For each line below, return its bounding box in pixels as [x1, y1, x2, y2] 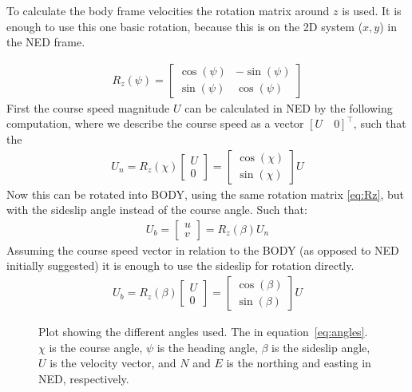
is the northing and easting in [226, 354, 371, 371]
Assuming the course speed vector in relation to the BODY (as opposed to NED [6, 241, 399, 258]
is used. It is [342, 2, 402, 18]
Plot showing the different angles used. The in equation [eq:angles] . [38, 323, 368, 340]
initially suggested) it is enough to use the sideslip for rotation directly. [6, 257, 355, 274]
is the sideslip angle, [271, 339, 370, 355]
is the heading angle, [156, 339, 258, 355]
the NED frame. [6, 34, 85, 50]
